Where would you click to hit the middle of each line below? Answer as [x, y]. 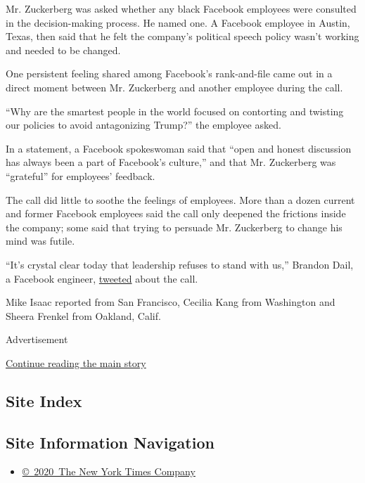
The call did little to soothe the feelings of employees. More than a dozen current [180, 199]
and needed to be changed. [63, 50]
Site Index [44, 400]
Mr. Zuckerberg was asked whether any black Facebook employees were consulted [181, 8]
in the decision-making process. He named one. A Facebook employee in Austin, [178, 22]
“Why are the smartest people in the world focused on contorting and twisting [175, 111]
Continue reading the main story [76, 362]
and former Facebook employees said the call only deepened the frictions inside [176, 213]
